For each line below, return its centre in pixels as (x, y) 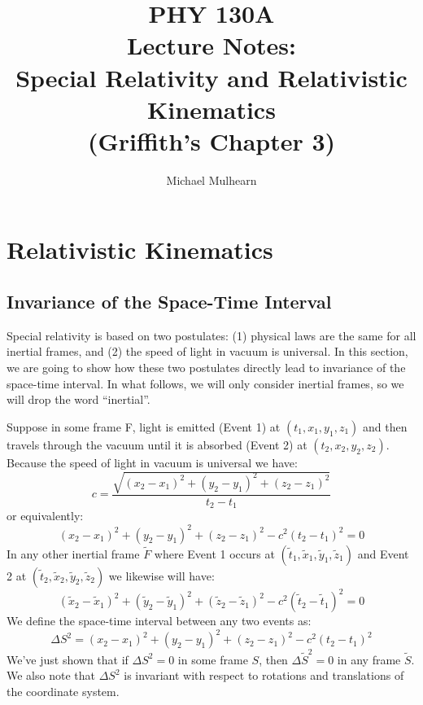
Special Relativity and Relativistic (211, 77)
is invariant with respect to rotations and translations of (264, 675)
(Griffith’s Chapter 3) (211, 140)
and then (385, 426)
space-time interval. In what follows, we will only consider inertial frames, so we (205, 383)
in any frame (369, 659)
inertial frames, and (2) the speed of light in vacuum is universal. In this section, (207, 351)
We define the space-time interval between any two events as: (159, 621)
